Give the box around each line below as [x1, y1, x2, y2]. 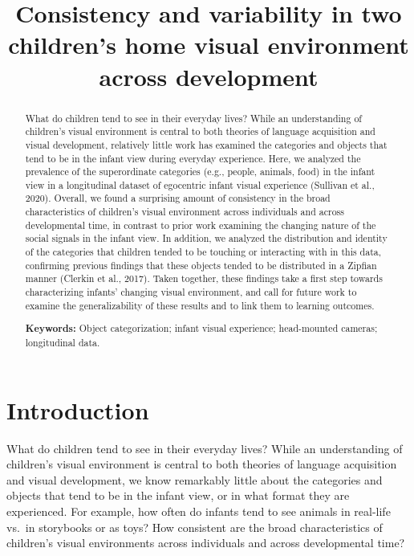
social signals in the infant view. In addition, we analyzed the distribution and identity [25, 231, 388, 245]
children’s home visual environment [8, 28, 409, 61]
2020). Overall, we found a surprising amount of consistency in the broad [25, 191, 331, 205]
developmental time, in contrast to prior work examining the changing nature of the [25, 218, 376, 231]
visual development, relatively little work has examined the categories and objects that [25, 137, 388, 151]
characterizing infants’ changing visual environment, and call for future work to [25, 285, 357, 299]
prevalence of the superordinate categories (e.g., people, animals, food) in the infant [25, 165, 375, 178]
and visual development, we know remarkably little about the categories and [6, 471, 383, 488]
